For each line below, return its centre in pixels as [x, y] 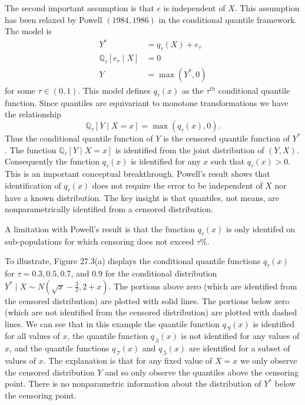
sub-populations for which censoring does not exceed [100, 241]
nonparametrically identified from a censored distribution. [109, 209]
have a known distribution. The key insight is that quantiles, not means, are [142, 197]
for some [20, 90]
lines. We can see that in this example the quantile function [112, 323]
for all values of [32, 336]
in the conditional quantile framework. [228, 19]
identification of [33, 185]
